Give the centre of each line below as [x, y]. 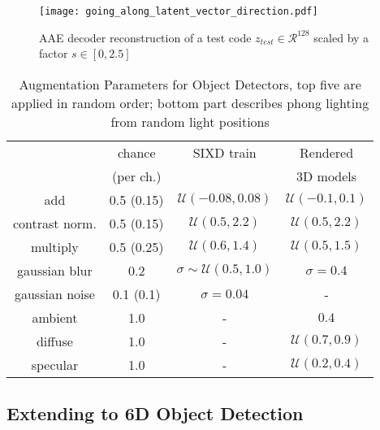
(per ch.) [136, 176]
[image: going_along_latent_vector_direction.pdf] [179, 11]
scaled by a [341, 37]
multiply [55, 246]
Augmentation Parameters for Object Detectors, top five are [190, 84]
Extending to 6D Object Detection [155, 413]
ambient [55, 317]
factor [54, 53]
